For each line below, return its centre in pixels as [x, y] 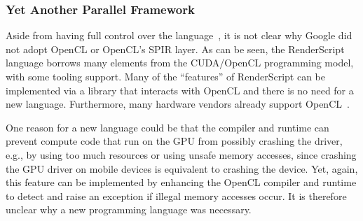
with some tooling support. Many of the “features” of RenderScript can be [165, 76]
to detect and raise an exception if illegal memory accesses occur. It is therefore [176, 195]
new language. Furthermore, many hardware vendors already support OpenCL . [178, 104]
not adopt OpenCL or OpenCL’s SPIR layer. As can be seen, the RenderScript [175, 49]
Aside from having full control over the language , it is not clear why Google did [179, 35]
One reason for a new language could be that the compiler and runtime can [167, 127]
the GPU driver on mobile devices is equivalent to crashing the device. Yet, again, [182, 168]
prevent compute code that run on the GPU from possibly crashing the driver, [174, 141]
